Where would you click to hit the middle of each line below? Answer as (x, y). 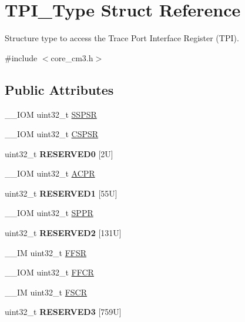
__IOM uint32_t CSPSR (52, 134)
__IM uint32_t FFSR (46, 252)
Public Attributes (59, 89)
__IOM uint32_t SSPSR (51, 114)
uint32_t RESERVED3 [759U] (63, 312)
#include (21, 57)
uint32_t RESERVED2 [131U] (63, 233)
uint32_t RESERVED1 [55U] (61, 193)
